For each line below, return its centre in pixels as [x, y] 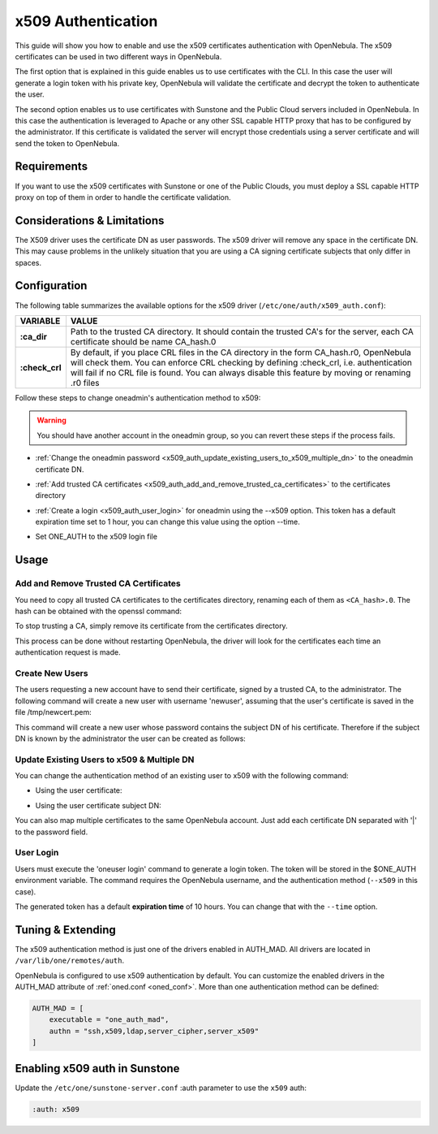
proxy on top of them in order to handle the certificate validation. [123, 197]
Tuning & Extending [66, 930]
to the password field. [52, 832]
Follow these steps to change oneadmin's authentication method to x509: [138, 397]
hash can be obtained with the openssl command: [99, 611]
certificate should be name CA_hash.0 [143, 341]
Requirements [52, 167]
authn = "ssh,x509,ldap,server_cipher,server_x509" [154, 1031]
